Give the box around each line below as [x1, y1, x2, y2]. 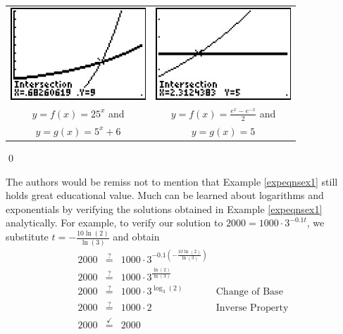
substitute [6, 229, 49, 244]
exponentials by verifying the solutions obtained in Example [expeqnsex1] [6, 201, 323, 216]
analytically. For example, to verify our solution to [6, 215, 223, 230]
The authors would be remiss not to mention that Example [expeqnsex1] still [6, 174, 338, 188]
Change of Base [216, 287, 283, 297]
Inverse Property [216, 303, 289, 314]
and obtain [113, 229, 160, 244]
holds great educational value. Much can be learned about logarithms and [6, 188, 324, 203]
